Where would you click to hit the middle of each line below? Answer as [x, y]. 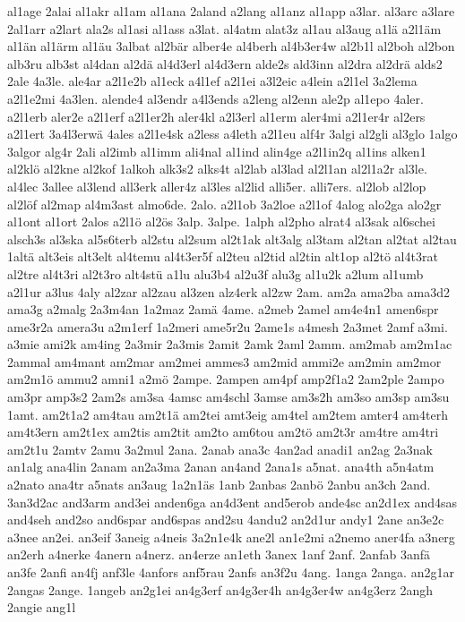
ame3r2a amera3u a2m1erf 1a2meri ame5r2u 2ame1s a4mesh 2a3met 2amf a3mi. [228, 326]
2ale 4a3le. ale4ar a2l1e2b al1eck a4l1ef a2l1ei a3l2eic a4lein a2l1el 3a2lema [212, 81]
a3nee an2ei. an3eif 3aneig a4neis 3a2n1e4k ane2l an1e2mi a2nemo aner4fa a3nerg [231, 537]
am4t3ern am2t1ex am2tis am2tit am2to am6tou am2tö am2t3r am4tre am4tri [223, 432]
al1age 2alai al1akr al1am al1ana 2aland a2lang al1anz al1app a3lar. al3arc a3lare [231, 11]
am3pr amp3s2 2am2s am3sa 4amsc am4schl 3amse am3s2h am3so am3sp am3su [228, 397]
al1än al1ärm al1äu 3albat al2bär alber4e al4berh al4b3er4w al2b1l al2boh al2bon [231, 46]
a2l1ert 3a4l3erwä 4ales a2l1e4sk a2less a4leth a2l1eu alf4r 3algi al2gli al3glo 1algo [232, 134]
